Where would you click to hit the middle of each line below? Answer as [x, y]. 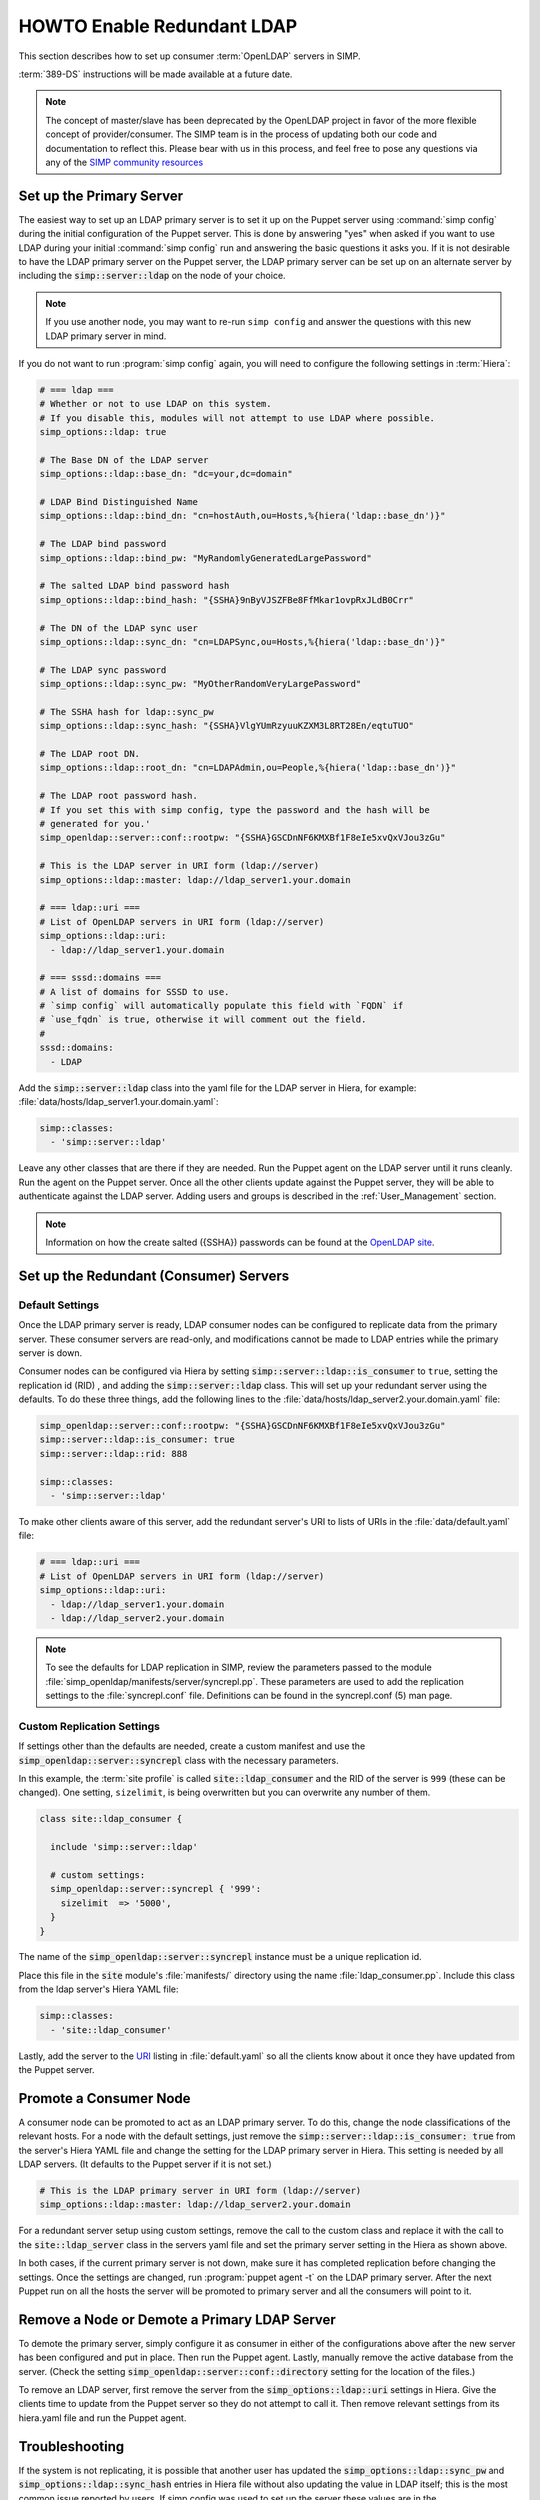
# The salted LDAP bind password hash [134, 586]
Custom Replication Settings [89, 1726]
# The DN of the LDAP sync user [119, 628]
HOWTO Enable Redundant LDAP [158, 26]
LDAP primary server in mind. [106, 336]
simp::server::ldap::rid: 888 [113, 1453]
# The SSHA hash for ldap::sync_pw [126, 711]
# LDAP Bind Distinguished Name [119, 502]
